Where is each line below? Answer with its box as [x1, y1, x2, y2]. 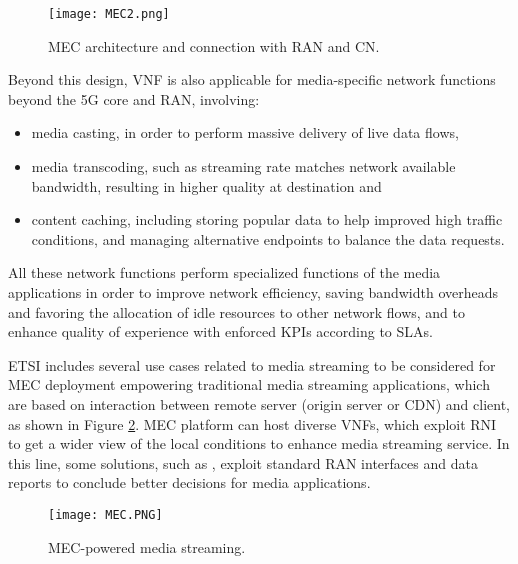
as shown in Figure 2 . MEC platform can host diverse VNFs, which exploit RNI [8, 413, 497, 434]
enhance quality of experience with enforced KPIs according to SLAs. [8, 321, 433, 342]
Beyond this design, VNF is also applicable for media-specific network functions [8, 69, 496, 90]
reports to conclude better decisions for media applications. [8, 472, 371, 493]
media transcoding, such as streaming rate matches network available [31, 156, 456, 177]
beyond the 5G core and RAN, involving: [8, 88, 260, 109]
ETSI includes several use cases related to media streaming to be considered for [8, 354, 496, 375]
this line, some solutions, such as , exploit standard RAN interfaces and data [8, 452, 478, 473]
